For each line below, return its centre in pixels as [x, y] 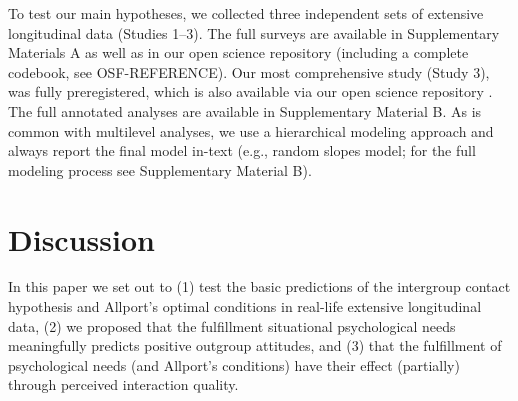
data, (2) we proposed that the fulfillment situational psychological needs [232, 325]
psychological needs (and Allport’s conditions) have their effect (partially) [234, 364]
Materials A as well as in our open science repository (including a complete [238, 52]
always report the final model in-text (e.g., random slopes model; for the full [242, 150]
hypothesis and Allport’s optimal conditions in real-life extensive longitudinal [245, 306]
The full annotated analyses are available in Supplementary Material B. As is [245, 110]
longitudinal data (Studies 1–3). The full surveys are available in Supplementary [254, 32]
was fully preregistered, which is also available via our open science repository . [250, 91]
